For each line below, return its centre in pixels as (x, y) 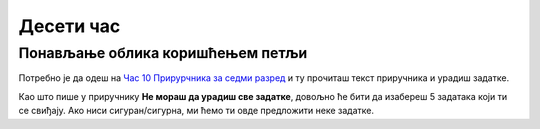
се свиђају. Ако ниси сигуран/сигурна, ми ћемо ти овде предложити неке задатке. (196, 111)
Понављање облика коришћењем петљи (163, 53)
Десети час (69, 26)
